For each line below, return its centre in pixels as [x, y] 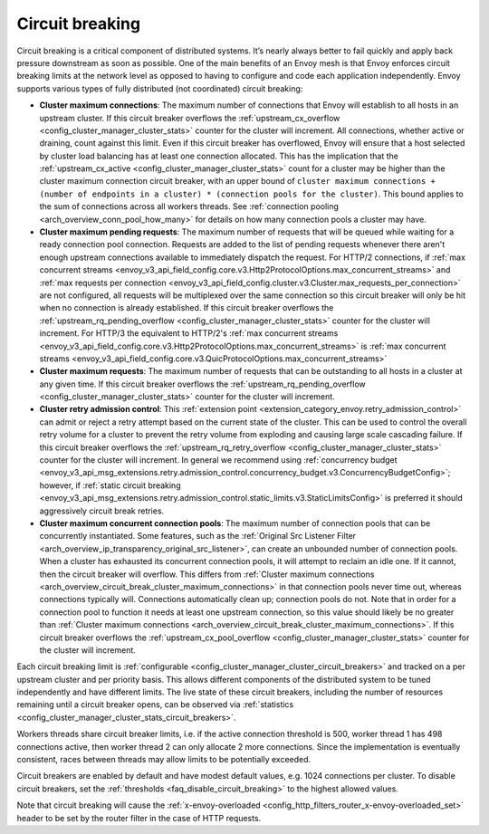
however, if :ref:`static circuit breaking [110, 485]
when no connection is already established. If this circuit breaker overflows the [187, 308]
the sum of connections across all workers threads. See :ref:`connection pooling [189, 206]
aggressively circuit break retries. [102, 511]
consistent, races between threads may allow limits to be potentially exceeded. [164, 760]
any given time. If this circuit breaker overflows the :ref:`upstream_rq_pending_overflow [202, 384]
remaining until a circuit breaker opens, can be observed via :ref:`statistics [155, 705]
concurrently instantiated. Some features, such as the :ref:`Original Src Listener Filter [198, 536]
